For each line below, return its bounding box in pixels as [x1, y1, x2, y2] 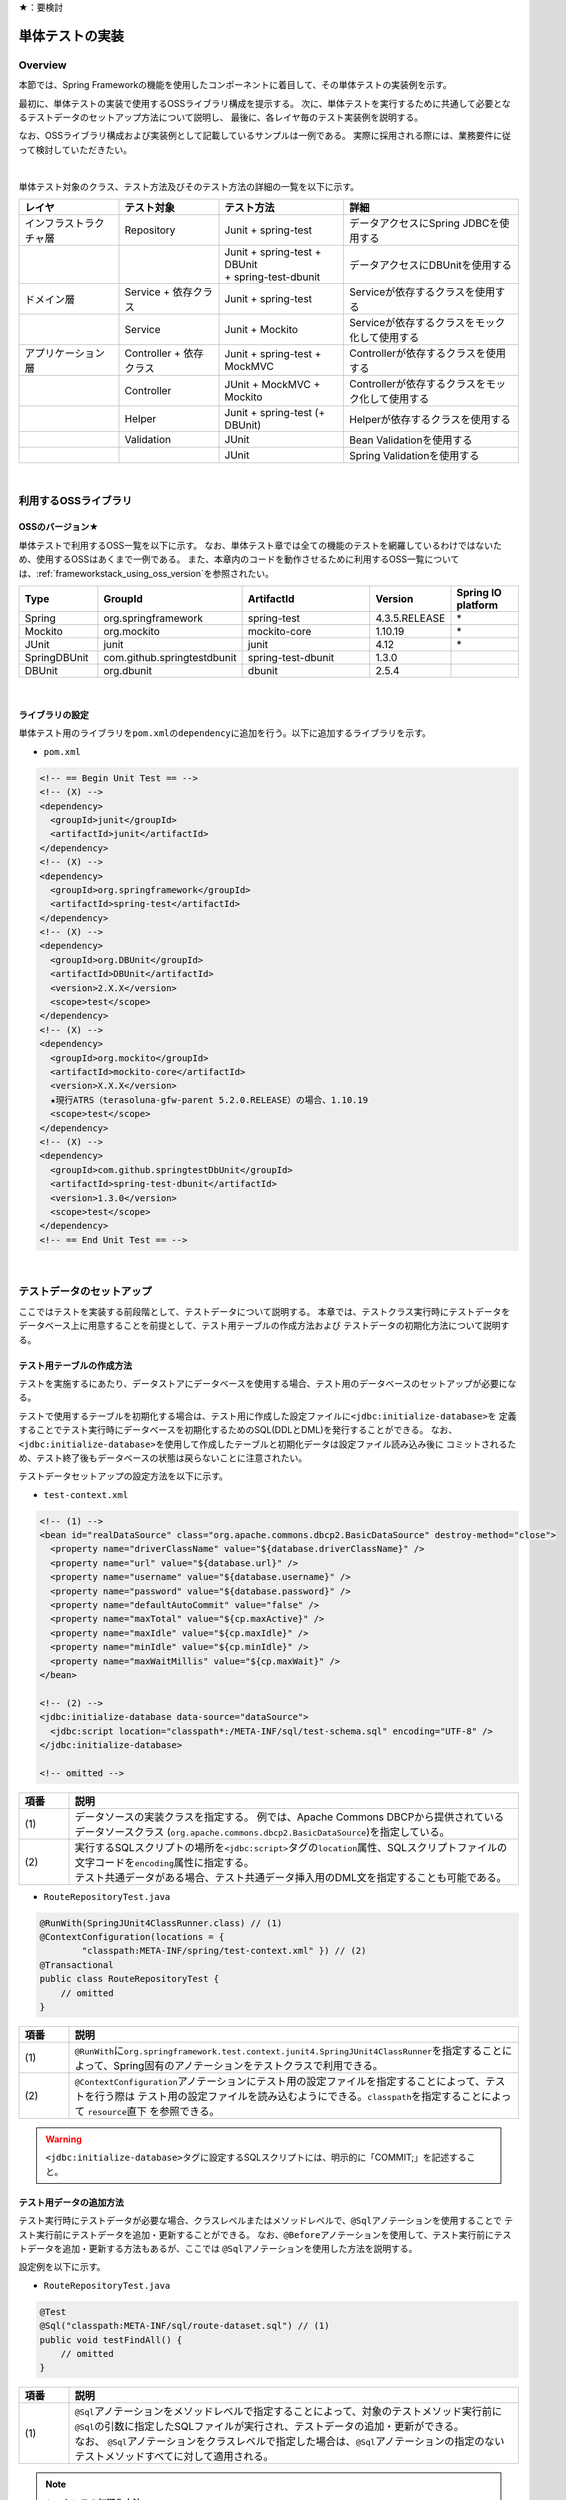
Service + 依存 [124, 285, 194, 299]
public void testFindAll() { [39, 2334, 183, 2345]
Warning [45, 2133, 82, 2145]
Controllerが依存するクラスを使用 [349, 346, 507, 360]
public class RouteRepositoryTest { [39, 1973, 220, 1985]
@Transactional [39, 1959, 114, 1970]
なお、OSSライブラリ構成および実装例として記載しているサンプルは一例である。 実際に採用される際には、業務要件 [18, 130, 494, 142]
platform [456, 598, 499, 612]
